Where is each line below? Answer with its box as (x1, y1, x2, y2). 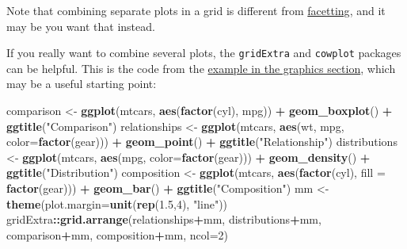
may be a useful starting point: (6, 75, 157, 92)
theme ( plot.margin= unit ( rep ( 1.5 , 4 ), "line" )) (6, 195, 228, 212)
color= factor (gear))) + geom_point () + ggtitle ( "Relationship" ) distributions (6, 133, 397, 150)
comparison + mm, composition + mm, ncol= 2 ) (6, 226, 229, 243)
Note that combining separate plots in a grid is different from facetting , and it (6, 2, 386, 18)
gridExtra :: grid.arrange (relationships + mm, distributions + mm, (6, 211, 321, 228)
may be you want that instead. (6, 17, 155, 34)
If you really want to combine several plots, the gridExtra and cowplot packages (6, 44, 401, 61)
